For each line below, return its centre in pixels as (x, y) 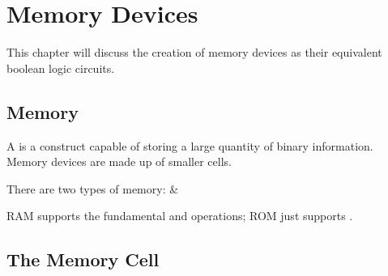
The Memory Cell (83, 259)
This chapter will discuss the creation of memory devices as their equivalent (194, 52)
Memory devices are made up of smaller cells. (119, 161)
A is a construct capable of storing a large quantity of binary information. (190, 145)
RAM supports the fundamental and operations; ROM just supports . (180, 216)
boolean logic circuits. (61, 68)
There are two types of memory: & (93, 188)
